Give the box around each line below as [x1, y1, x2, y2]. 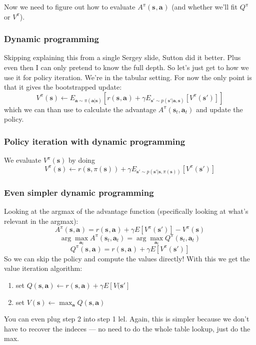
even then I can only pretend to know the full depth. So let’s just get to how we [4, 62, 249, 72]
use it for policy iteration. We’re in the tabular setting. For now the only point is [4, 72, 252, 82]
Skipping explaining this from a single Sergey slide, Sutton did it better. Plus [4, 52, 241, 63]
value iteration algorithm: [4, 263, 82, 273]
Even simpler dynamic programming [4, 186, 154, 198]
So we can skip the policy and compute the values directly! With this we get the [4, 253, 250, 263]
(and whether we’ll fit [171, 2, 238, 12]
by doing [68, 155, 95, 165]
